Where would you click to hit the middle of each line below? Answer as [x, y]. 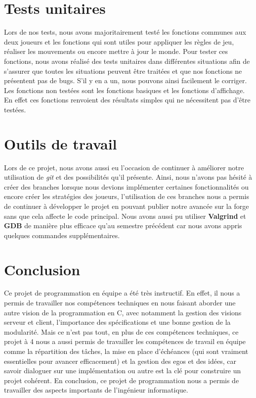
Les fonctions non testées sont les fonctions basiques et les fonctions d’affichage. [125, 90]
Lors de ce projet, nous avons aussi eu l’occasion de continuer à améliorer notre [124, 167]
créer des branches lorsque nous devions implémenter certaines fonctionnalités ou [127, 186]
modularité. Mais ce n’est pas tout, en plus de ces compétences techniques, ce [121, 331]
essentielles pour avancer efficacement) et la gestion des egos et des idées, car [120, 361]
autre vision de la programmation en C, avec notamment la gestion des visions [123, 312]
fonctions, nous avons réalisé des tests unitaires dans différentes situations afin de [127, 61]
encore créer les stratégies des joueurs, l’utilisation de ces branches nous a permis [127, 196]
